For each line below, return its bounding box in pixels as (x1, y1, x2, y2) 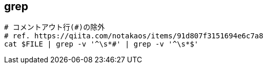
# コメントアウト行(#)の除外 (4, 23, 105, 32)
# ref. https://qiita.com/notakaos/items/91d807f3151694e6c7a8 (4, 32, 263, 40)
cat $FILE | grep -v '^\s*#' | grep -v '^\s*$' (4, 40, 199, 49)
